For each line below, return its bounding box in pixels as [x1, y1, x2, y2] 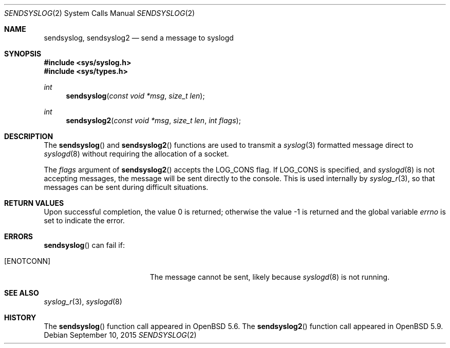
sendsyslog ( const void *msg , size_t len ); [66, 91, 205, 100]
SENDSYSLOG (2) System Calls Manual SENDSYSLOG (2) [4, 9, 195, 17]
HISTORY [4, 313, 36, 322]
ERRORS [4, 232, 33, 241]
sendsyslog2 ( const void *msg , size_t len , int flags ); [66, 116, 241, 125]
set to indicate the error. [44, 216, 125, 225]
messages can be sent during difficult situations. [44, 183, 209, 191]
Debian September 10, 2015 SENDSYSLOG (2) [44, 331, 197, 339]
